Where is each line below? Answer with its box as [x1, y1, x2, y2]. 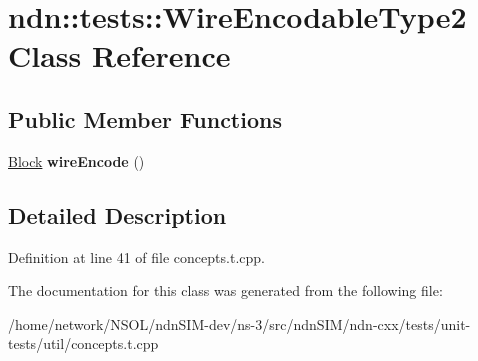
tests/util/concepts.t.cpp [8, 333, 159, 354]
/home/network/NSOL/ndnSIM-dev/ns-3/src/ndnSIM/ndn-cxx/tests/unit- [8, 313, 471, 334]
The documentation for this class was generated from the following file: [8, 280, 443, 301]
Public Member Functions [8, 103, 282, 134]
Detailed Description [8, 199, 227, 230]
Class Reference [8, 35, 231, 76]
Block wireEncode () [8, 150, 145, 171]
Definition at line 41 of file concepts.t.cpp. [8, 246, 265, 267]
